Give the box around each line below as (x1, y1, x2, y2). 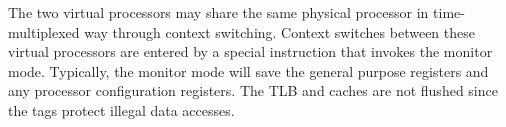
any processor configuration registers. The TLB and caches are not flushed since (8, 80, 498, 101)
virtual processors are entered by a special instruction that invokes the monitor (8, 41, 493, 62)
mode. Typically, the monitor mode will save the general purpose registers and (8, 60, 489, 81)
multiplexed (8, 21, 80, 42)
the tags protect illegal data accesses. (8, 99, 235, 120)
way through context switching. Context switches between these (84, 21, 475, 42)
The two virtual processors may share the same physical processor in (8, 2, 429, 22)
